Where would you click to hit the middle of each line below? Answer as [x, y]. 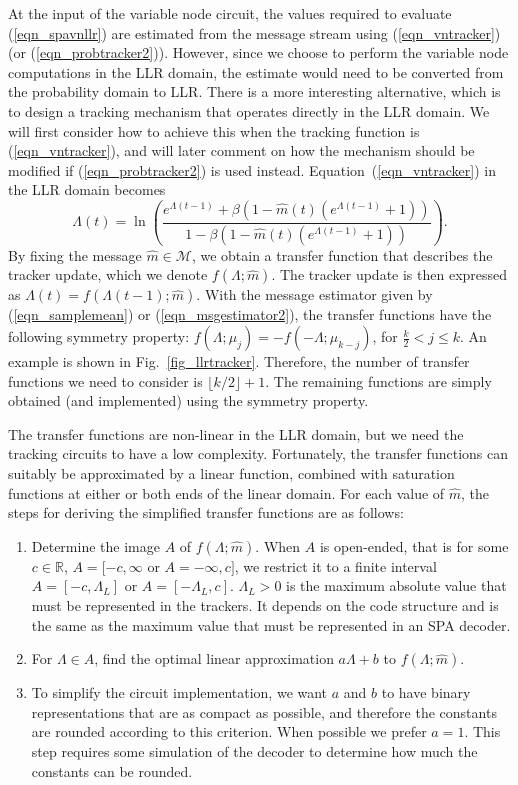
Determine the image [95, 545]
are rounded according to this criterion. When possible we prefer [229, 731]
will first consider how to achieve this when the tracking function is [214, 130]
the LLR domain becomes [87, 189]
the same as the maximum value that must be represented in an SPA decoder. [271, 624]
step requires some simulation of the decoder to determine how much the [254, 750]
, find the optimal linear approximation [214, 658]
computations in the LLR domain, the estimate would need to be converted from [256, 71]
